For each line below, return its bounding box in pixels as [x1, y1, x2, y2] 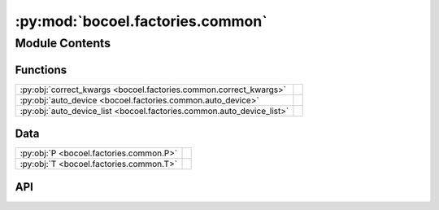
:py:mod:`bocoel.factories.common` [15, 12, 267, 30]
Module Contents [15, 36, 111, 50]
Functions [15, 63, 67, 77]
